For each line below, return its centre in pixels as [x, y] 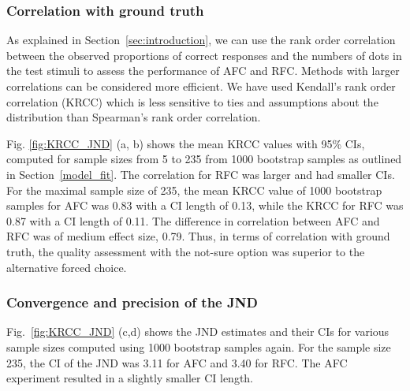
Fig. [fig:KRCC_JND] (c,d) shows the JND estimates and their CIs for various [198, 331]
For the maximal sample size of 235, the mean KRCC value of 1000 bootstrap [194, 190]
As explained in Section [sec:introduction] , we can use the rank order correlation [201, 40]
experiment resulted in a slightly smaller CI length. [130, 378]
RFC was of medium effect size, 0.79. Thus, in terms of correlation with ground [198, 236]
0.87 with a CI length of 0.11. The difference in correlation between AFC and [193, 220]
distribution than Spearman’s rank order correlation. [134, 117]
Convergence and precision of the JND [132, 302]
